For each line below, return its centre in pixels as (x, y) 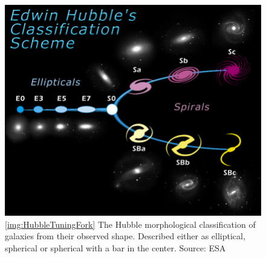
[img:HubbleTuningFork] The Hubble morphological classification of (130, 224)
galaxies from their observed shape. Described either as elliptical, (125, 236)
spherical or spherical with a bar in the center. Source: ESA (115, 247)
